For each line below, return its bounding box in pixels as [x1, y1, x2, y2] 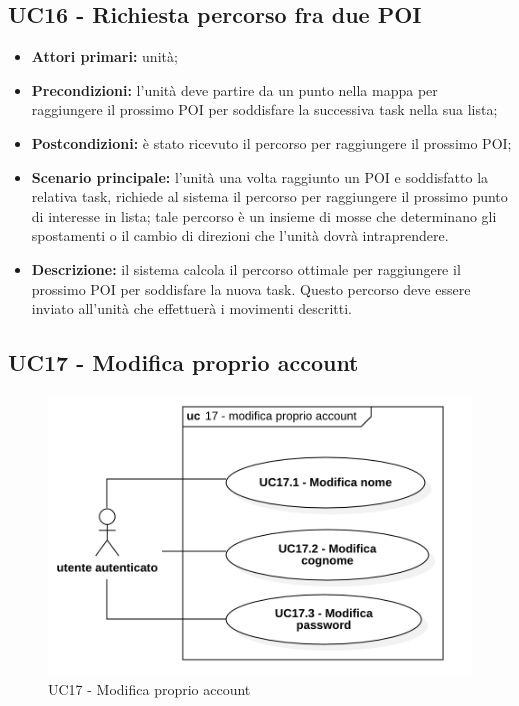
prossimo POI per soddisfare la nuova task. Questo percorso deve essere [31, 278, 471, 299]
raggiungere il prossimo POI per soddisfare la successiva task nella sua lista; [31, 99, 498, 120]
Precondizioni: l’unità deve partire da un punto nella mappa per [31, 79, 438, 100]
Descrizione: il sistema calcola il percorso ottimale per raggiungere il [31, 258, 461, 279]
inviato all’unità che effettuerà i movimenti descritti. [31, 298, 353, 319]
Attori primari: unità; [31, 46, 178, 67]
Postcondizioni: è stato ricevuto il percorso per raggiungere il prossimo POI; [31, 132, 512, 153]
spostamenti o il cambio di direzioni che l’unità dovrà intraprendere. [31, 225, 449, 246]
